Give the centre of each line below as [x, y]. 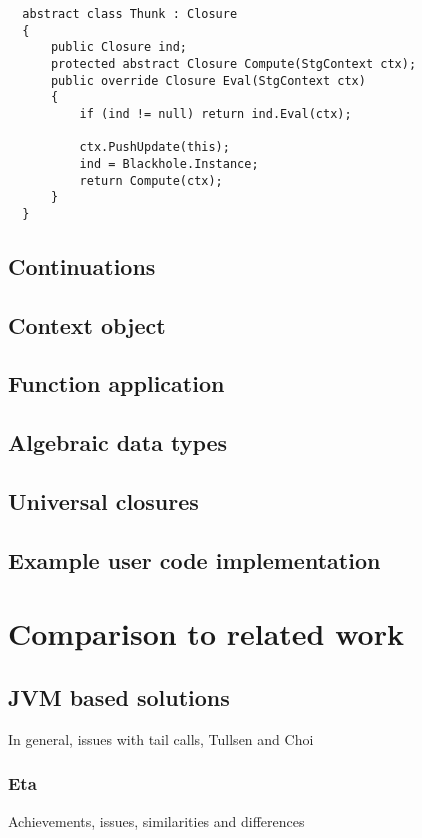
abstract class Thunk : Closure [130, 14]
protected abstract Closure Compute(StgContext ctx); [233, 63]
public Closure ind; [118, 47]
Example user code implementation [194, 559]
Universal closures [103, 501]
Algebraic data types [118, 442]
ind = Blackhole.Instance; [169, 163]
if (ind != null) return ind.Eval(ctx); [215, 113]
